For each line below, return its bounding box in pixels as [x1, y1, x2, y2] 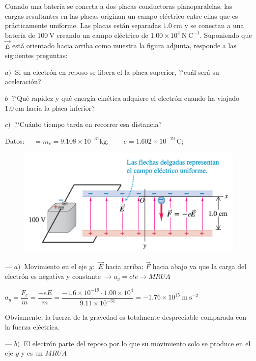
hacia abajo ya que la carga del [152, 261, 247, 271]
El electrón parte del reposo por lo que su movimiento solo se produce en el [23, 338, 251, 348]
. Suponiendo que [199, 30, 252, 40]
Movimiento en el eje [24, 261, 87, 271]
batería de [5, 30, 35, 40]
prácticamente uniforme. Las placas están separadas [5, 20, 161, 30]
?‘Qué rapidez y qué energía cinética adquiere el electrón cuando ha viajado [11, 92, 240, 103]
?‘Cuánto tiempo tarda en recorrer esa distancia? [14, 119, 162, 129]
